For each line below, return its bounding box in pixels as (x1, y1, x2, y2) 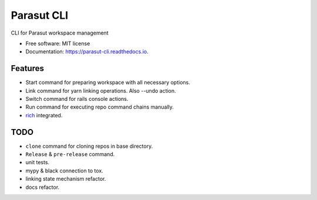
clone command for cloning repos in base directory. (25, 143, 153, 150)
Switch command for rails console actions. (25, 96, 129, 103)
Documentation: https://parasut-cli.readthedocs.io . (25, 48, 149, 55)
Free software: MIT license (25, 40, 90, 47)
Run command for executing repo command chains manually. (25, 103, 174, 111)
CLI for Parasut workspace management (11, 29, 109, 36)
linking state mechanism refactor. (25, 175, 106, 182)
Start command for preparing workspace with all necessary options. (25, 79, 190, 86)
